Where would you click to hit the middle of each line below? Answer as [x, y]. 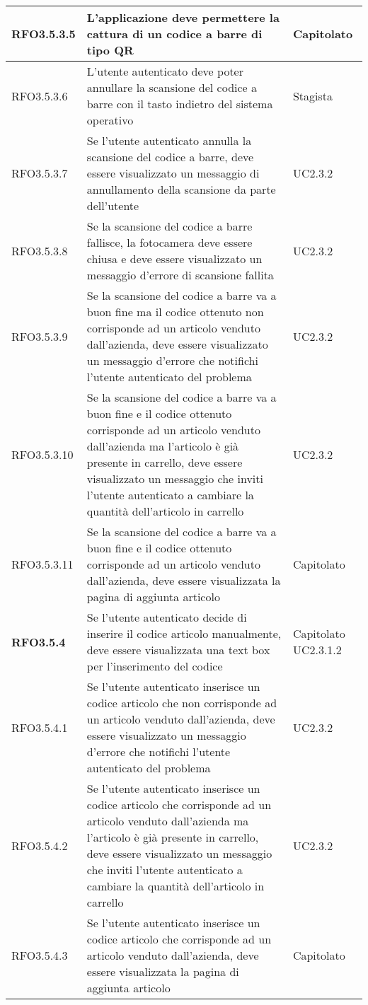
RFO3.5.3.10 [42, 454]
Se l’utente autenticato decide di [167, 617]
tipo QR [110, 50]
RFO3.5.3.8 [40, 250]
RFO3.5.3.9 [40, 336]
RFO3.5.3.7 [40, 173]
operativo [110, 120]
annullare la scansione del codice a [172, 87]
